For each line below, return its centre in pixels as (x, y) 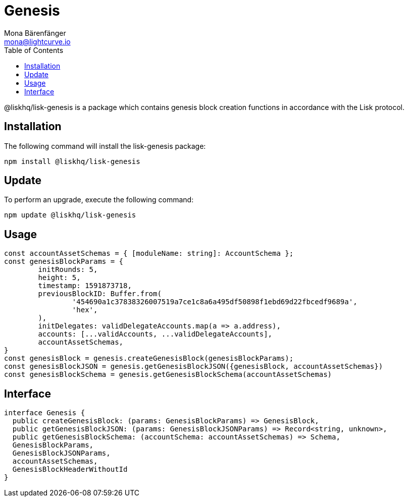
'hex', (85, 310)
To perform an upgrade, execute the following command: (99, 200)
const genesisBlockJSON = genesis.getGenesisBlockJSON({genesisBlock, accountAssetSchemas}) (194, 367)
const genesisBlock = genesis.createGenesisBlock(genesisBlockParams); (149, 358)
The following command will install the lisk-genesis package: (105, 146)
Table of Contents (34, 50)
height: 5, (59, 278)
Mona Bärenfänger (35, 33)
